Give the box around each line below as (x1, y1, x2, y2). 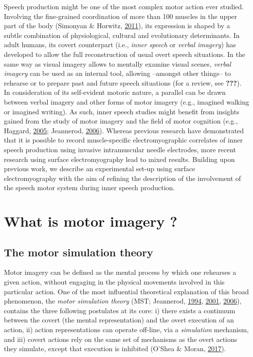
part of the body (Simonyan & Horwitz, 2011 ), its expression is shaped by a (4, 20, 230, 31)
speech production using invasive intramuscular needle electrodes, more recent (4, 144, 236, 154)
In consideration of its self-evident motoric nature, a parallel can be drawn (4, 87, 226, 97)
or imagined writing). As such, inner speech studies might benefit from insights (4, 106, 239, 116)
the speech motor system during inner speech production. (4, 182, 175, 193)
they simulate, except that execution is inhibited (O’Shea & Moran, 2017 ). (4, 343, 226, 354)
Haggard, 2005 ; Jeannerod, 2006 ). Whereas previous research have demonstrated (4, 125, 244, 135)
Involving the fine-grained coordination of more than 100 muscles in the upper (4, 11, 237, 21)
